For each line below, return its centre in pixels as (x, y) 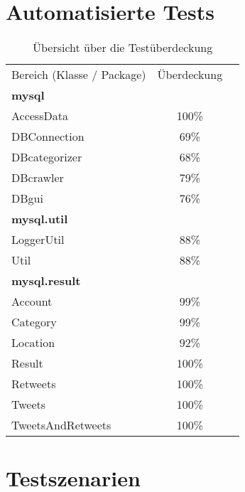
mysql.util (40, 219)
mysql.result (46, 281)
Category (34, 322)
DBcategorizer (47, 157)
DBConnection (48, 137)
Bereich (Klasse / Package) (79, 75)
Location (33, 343)
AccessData (40, 116)
